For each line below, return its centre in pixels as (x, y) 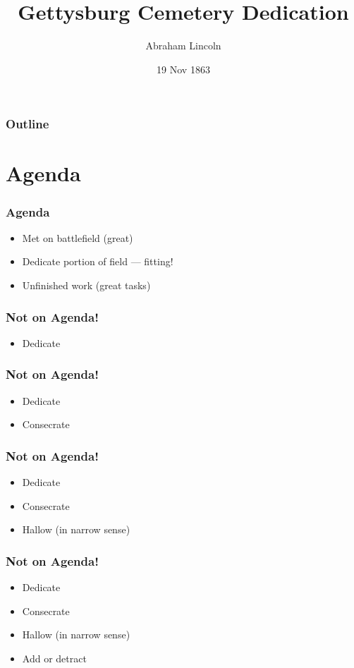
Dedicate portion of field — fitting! (98, 261)
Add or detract (54, 658)
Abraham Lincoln (183, 45)
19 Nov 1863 (183, 69)
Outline (28, 124)
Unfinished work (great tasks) (86, 285)
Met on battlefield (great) (78, 237)
